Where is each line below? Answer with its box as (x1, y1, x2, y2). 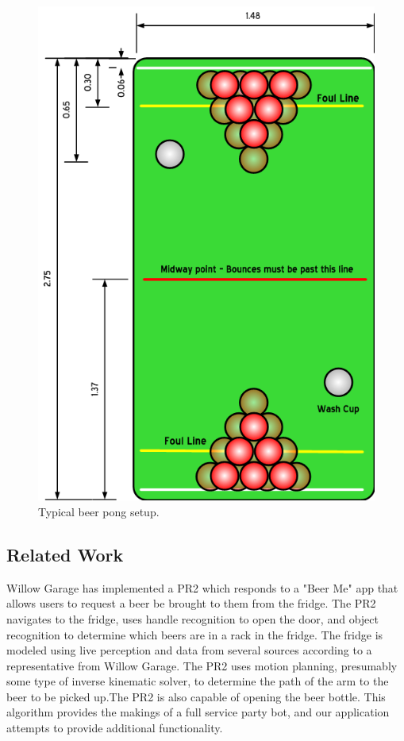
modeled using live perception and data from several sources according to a (6, 642, 372, 658)
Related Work (6, 542, 124, 566)
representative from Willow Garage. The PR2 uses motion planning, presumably (6, 657, 398, 673)
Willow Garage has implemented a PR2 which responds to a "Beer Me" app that (6, 579, 398, 596)
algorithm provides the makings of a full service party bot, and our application (6, 704, 390, 720)
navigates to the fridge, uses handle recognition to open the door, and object (6, 610, 379, 627)
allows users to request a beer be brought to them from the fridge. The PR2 (6, 595, 376, 612)
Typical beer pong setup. (38, 503, 160, 519)
